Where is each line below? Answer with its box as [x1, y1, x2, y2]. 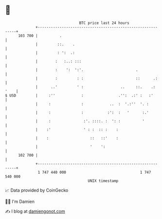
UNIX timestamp [88, 178, 119, 183]
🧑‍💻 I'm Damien [5, 199, 35, 204]
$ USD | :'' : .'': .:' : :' [5, 93, 153, 98]
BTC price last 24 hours [79, 20, 130, 25]
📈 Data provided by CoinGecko [5, 187, 69, 193]
